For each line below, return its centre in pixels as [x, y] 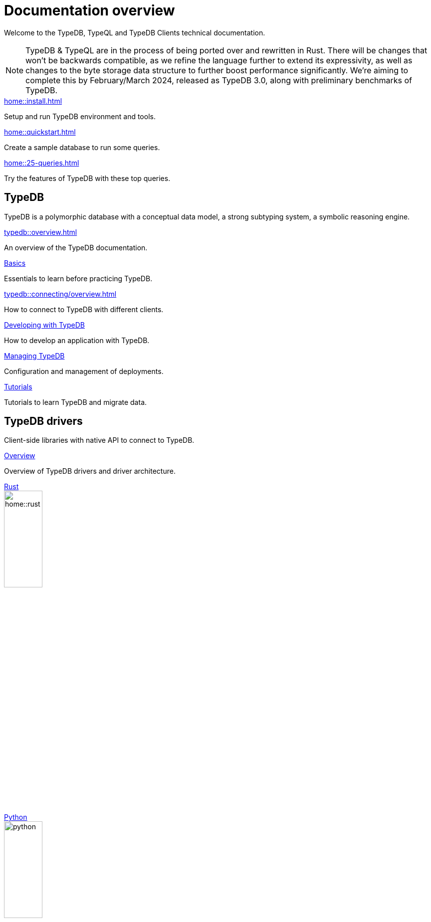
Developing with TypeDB [44, 325]
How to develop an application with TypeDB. [77, 340]
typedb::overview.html [41, 232]
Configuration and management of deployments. [84, 371]
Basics [15, 263]
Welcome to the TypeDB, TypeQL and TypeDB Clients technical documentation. [135, 32]
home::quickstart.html [40, 132]
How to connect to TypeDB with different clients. [84, 309]
